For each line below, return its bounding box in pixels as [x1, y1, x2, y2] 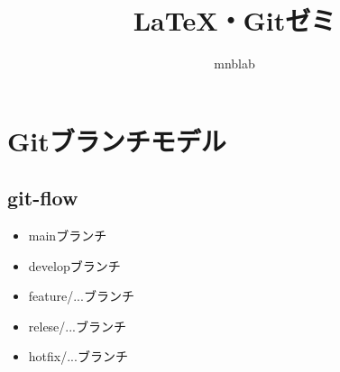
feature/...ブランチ [28, 286, 134, 305]
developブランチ [28, 256, 121, 275]
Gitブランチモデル [7, 122, 226, 159]
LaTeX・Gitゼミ [133, 2, 336, 39]
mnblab [214, 54, 255, 73]
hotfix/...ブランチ [28, 347, 128, 366]
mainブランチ [28, 226, 107, 245]
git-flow [7, 184, 78, 212]
